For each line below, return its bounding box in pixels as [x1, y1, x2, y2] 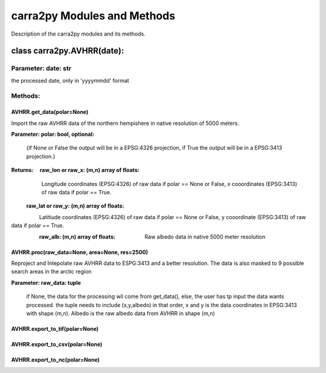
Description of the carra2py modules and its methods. [11, 30, 146, 37]
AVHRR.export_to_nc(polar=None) [11, 356, 100, 363]
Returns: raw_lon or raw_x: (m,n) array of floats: [11, 167, 140, 174]
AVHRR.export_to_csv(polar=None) [11, 340, 103, 348]
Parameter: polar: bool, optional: [11, 130, 95, 138]
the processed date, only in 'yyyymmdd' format [11, 77, 129, 84]
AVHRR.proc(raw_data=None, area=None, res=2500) [11, 248, 148, 256]
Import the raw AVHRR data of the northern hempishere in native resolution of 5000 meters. [11, 120, 240, 127]
